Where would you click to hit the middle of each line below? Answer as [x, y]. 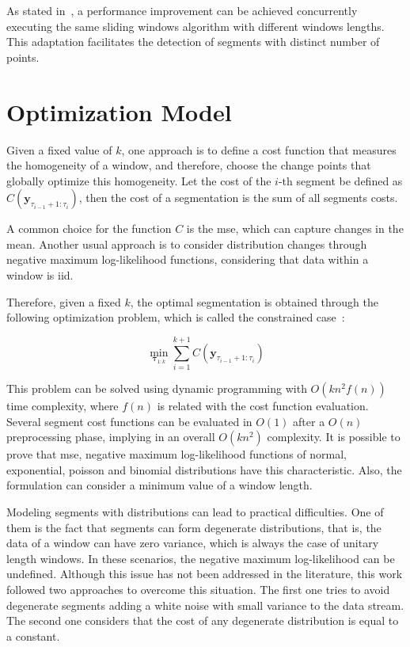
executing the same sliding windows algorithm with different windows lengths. [196, 26]
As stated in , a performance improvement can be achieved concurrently [182, 10]
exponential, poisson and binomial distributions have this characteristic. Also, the [204, 469]
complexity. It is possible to [334, 437]
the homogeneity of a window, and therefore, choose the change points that [189, 165]
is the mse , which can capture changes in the [295, 228]
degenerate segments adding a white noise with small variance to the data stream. [205, 605]
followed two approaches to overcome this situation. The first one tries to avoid [198, 589]
